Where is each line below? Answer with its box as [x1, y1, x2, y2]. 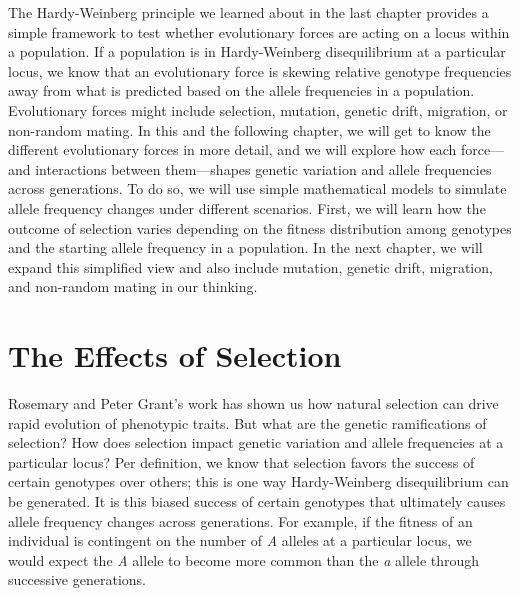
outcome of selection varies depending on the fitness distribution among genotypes [8, 217, 512, 238]
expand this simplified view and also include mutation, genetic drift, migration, [8, 256, 493, 277]
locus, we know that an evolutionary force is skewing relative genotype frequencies [8, 60, 512, 81]
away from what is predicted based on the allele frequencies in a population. [8, 80, 475, 101]
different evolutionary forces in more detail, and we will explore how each [8, 139, 457, 160]
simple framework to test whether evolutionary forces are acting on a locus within [8, 21, 510, 42]
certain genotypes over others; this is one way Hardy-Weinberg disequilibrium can [8, 471, 509, 492]
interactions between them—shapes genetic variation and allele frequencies [35, 158, 492, 179]
